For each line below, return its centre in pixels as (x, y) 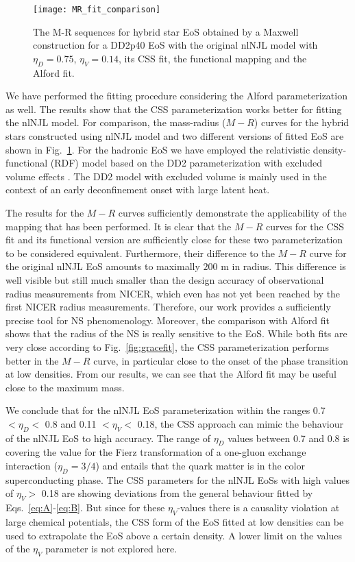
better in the (32, 360)
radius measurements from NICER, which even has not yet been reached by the (173, 293)
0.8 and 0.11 (71, 423)
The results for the (45, 212)
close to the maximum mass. (65, 387)
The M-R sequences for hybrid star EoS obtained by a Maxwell (166, 31)
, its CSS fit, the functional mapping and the (213, 58)
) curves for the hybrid (302, 122)
